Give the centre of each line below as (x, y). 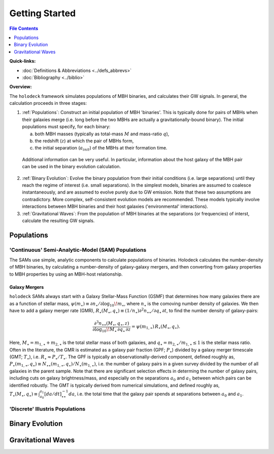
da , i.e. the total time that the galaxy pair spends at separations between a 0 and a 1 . (156, 394)
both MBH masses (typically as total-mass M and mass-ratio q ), (102, 134)
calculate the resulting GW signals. (58, 220)
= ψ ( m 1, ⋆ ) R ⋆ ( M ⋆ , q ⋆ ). (156, 327)
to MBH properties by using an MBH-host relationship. (66, 274)
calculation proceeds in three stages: (48, 103)
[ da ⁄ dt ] (53, 394)
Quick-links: (23, 61)
